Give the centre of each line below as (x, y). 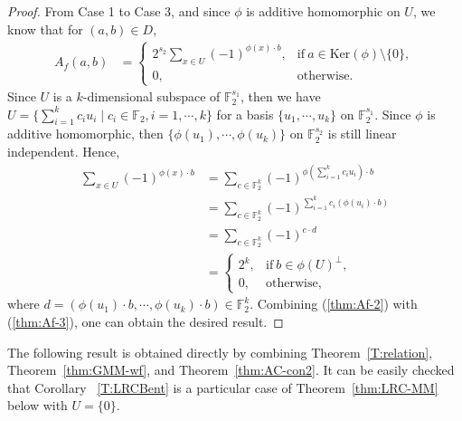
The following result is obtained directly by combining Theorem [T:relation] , (220, 352)
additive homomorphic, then (85, 134)
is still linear (362, 134)
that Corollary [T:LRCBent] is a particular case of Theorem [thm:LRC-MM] (223, 387)
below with (38, 405)
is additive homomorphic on (323, 11)
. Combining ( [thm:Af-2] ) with (334, 304)
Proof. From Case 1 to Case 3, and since (119, 11)
